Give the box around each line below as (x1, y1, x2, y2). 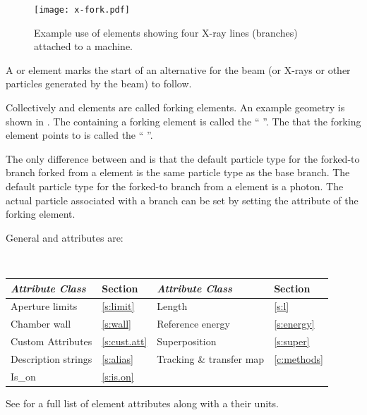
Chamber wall (11, 316, 71, 331)
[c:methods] (274, 351, 323, 366)
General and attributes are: (6, 230, 124, 244)
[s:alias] (102, 351, 133, 366)
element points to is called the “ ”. (6, 128, 153, 142)
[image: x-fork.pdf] (34, 5, 131, 15)
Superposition (157, 334, 217, 349)
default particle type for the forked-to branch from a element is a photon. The (6, 179, 344, 193)
